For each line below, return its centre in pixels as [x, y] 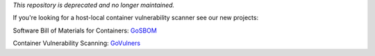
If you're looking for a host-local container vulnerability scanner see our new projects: [136, 18]
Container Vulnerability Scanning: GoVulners [77, 43]
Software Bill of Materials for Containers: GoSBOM [85, 30]
